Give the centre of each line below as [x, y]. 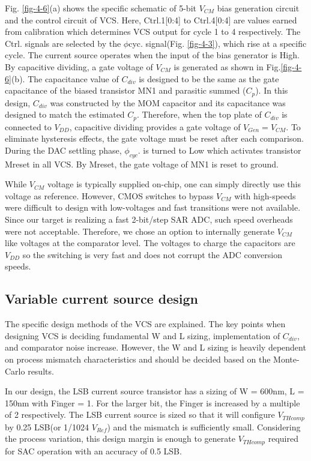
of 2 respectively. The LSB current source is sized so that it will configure [140, 414]
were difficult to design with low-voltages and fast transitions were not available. [153, 207]
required [283, 438]
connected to [28, 126]
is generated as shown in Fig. [227, 66]
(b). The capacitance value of [65, 78]
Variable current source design [101, 299]
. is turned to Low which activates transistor [219, 150]
